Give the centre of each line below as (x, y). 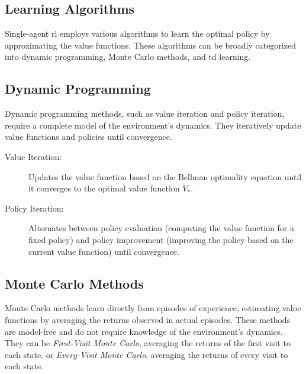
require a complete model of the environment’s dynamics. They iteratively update (153, 125)
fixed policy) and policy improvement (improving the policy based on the (161, 239)
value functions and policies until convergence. (88, 137)
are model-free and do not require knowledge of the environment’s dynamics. (144, 331)
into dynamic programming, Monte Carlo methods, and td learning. (128, 57)
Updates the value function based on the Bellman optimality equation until (165, 176)
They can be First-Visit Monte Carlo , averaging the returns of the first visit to (148, 343)
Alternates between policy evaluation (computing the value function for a (161, 228)
